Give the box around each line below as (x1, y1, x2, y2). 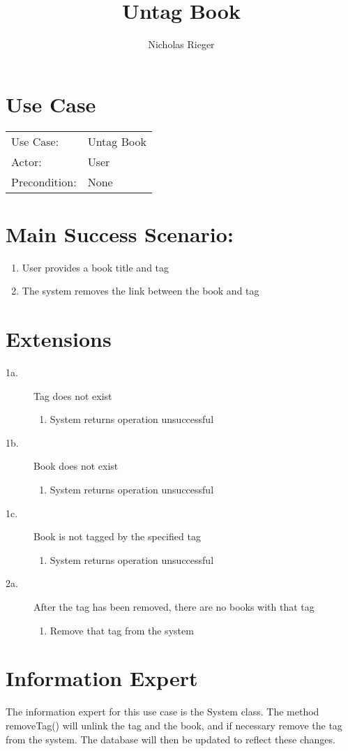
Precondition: (11, 173, 77, 190)
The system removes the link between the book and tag (22, 283, 259, 298)
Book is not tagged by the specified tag (33, 529, 201, 544)
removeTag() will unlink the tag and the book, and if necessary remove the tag (6, 717, 342, 732)
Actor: (11, 153, 42, 170)
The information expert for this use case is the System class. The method (6, 704, 319, 719)
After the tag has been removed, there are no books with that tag (33, 600, 315, 614)
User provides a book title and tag (22, 260, 169, 274)
